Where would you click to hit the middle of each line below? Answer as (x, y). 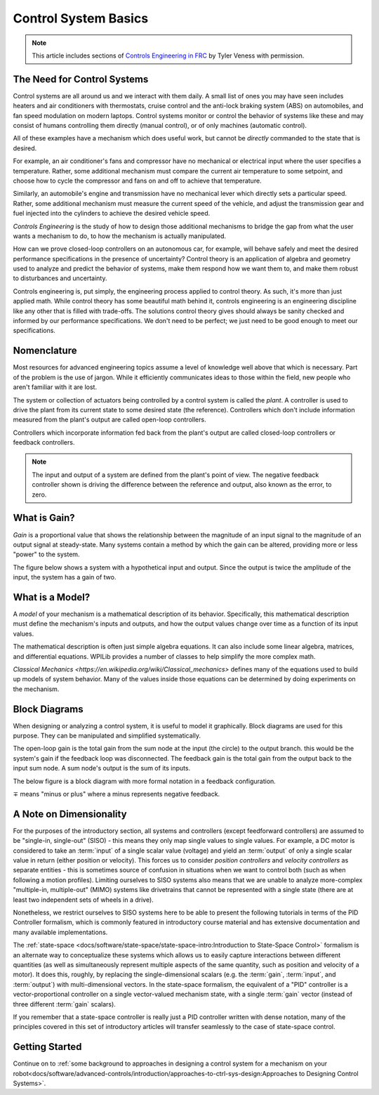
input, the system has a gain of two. (65, 577)
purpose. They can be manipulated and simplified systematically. (107, 736)
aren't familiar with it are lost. (55, 387)
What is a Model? (52, 597)
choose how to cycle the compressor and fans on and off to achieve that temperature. (138, 181)
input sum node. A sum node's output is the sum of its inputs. (102, 768)
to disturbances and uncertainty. (60, 278)
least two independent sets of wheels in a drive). (83, 900)
